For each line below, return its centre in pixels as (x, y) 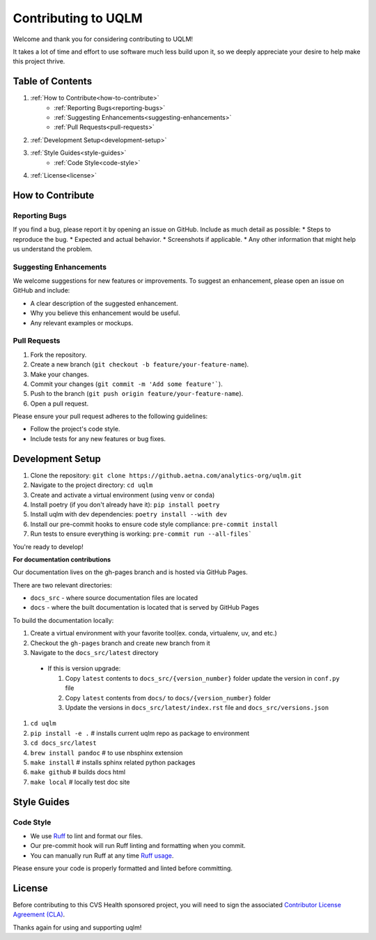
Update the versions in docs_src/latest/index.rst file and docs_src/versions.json (197, 707)
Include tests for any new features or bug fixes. (98, 438)
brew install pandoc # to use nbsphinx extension (107, 753)
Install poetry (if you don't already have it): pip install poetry (125, 504)
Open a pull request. (60, 403)
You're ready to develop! (48, 546)
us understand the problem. (53, 249)
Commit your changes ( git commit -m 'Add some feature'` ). (126, 384)
